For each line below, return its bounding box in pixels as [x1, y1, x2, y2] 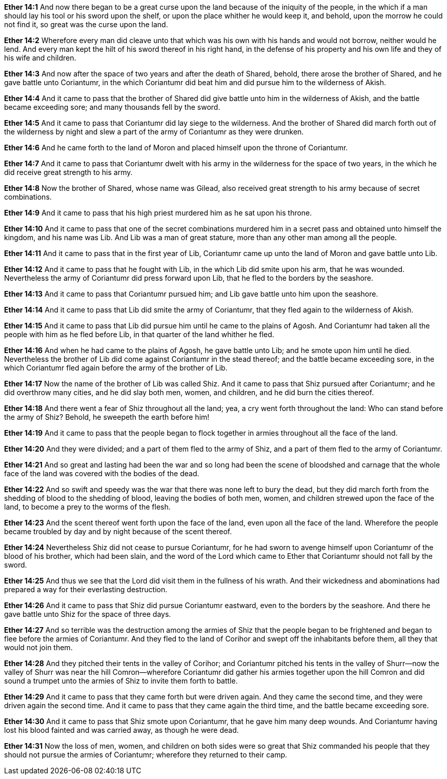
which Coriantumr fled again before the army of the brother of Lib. [4, 363, 228, 372]
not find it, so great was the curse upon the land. [4, 20, 168, 29]
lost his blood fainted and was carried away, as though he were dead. [4, 726, 239, 734]
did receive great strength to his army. [4, 168, 133, 177]
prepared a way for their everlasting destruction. [4, 585, 168, 594]
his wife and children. [4, 53, 76, 62]
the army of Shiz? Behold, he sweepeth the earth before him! [4, 413, 210, 421]
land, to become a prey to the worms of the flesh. [4, 502, 171, 511]
